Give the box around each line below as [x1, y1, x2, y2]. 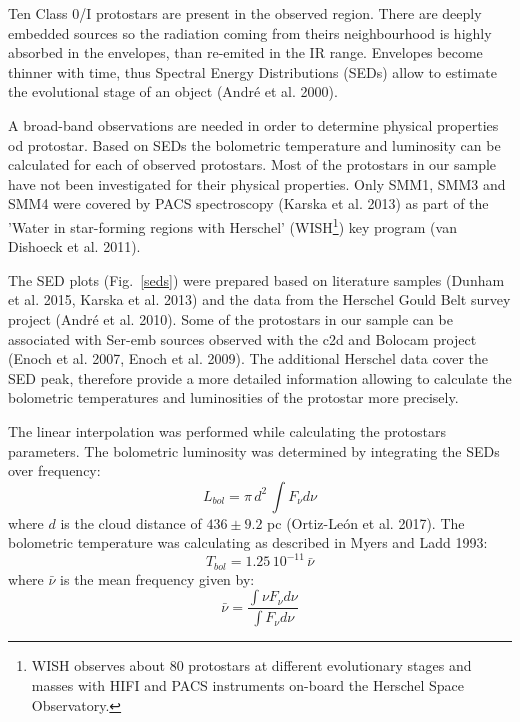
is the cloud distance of [60, 512, 202, 533]
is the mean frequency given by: [60, 568, 255, 589]
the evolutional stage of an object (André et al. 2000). [8, 81, 338, 102]
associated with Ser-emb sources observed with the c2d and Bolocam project [8, 328, 477, 349]
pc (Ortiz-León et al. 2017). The [267, 512, 465, 533]
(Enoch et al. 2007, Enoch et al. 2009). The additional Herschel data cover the [8, 348, 489, 369]
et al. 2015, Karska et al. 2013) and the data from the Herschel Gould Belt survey [8, 289, 511, 310]
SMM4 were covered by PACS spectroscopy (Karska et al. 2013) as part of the [8, 193, 489, 214]
